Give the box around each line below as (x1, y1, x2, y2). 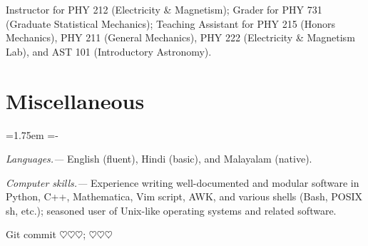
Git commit (6, 227, 56, 242)
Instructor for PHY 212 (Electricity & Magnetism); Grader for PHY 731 (6, 2, 322, 16)
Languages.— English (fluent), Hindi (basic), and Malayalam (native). (6, 151, 312, 166)
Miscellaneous (6, 86, 145, 115)
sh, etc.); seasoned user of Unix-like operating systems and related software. (6, 203, 337, 217)
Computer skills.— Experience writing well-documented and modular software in (6, 175, 359, 190)
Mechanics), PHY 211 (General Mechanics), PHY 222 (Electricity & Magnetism (6, 30, 355, 45)
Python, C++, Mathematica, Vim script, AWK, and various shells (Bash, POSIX (6, 189, 363, 204)
